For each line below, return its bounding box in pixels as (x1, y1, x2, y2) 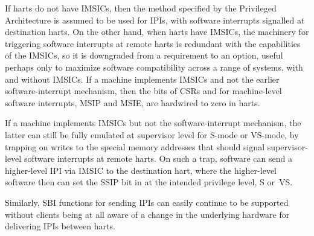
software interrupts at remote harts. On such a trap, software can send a (24, 152, 292, 165)
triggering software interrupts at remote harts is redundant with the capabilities (5, 37, 301, 49)
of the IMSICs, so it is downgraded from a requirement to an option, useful (5, 49, 283, 62)
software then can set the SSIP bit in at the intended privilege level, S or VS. (5, 176, 293, 188)
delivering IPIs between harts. (5, 220, 115, 232)
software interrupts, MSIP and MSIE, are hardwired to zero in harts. (5, 96, 260, 109)
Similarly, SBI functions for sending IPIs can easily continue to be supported (5, 196, 289, 208)
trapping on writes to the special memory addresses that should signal (5, 140, 265, 153)
